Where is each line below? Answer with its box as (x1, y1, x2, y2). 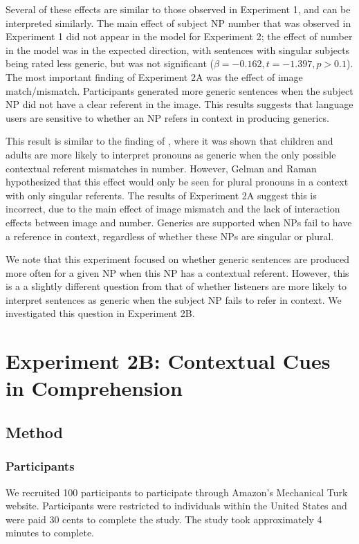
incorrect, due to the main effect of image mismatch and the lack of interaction (6, 201, 340, 216)
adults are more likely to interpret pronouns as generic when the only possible (6, 147, 336, 161)
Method (6, 421, 63, 443)
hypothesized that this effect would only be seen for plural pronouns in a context (6, 174, 349, 189)
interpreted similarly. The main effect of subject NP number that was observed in (6, 15, 351, 30)
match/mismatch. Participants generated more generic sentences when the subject (6, 83, 353, 98)
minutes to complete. (6, 525, 95, 540)
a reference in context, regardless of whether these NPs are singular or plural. (6, 228, 334, 243)
